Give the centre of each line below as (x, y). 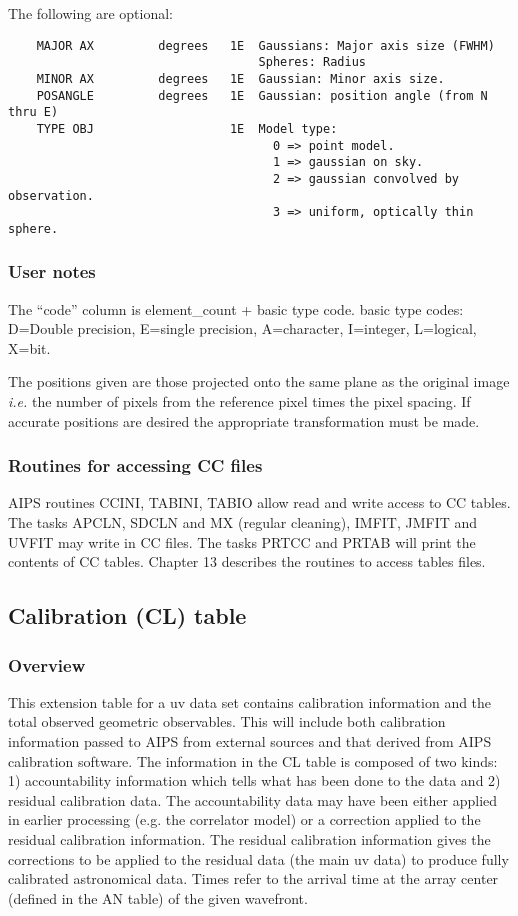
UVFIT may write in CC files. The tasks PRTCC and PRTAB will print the (242, 541)
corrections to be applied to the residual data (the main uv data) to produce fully (258, 858)
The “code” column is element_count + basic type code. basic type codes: (236, 308)
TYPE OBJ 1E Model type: (187, 128)
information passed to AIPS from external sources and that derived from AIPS (250, 741)
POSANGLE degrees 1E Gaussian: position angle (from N (262, 95)
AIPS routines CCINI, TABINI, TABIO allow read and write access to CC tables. (259, 502)
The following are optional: (90, 13)
